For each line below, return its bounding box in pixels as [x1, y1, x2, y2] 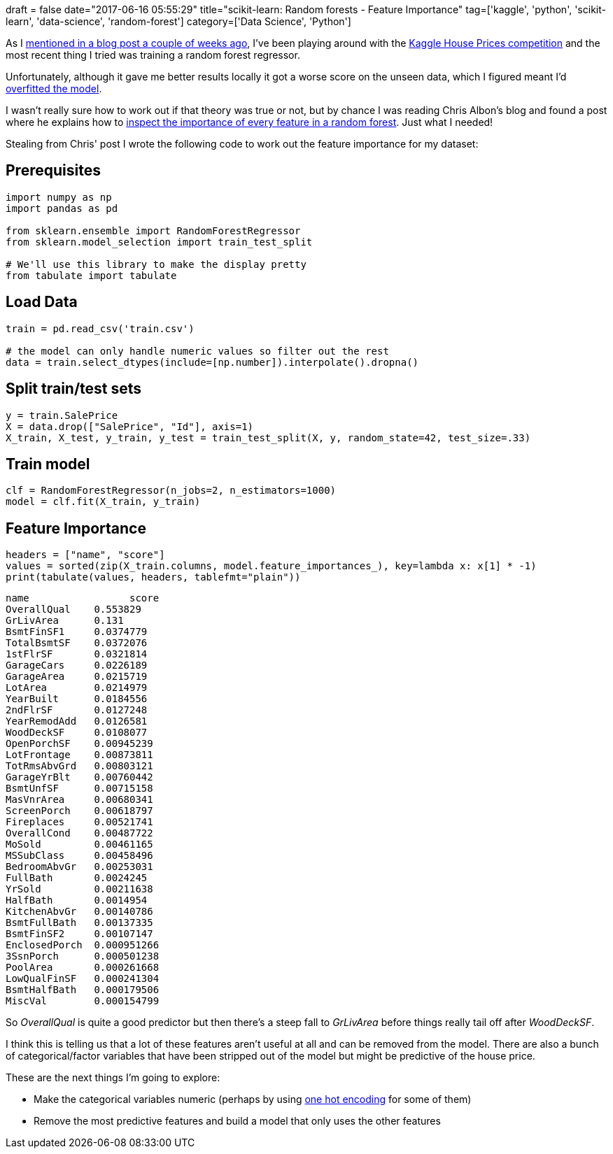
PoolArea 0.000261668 [6, 962, 160, 974]
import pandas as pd [6, 202, 118, 214]
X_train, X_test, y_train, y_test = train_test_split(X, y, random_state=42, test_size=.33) [6, 432, 531, 443]
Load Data [6, 293, 78, 311]
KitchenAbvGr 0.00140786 [6, 906, 153, 918]
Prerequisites [6, 162, 101, 180]
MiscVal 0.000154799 [6, 995, 160, 1007]
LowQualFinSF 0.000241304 [6, 973, 160, 985]
